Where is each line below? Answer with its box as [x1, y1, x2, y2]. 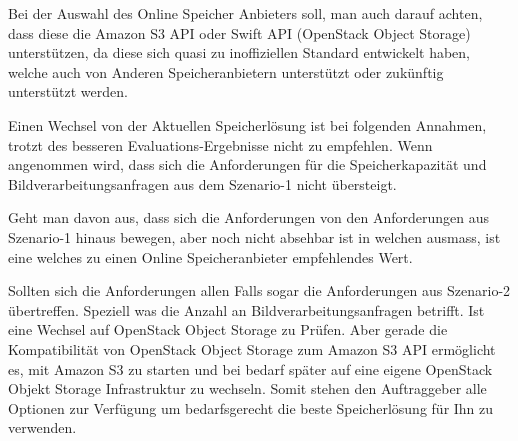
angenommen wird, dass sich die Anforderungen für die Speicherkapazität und [8, 154, 487, 175]
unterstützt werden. [8, 81, 128, 102]
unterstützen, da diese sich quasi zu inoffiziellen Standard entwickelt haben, [8, 42, 470, 63]
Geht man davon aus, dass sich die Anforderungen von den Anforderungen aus [8, 207, 489, 228]
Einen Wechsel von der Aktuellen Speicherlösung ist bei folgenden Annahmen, [8, 114, 487, 135]
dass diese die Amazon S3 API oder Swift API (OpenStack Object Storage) [8, 22, 471, 43]
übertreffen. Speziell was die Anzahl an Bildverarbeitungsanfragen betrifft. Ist [8, 299, 485, 320]
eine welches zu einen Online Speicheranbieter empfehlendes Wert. [8, 246, 413, 267]
